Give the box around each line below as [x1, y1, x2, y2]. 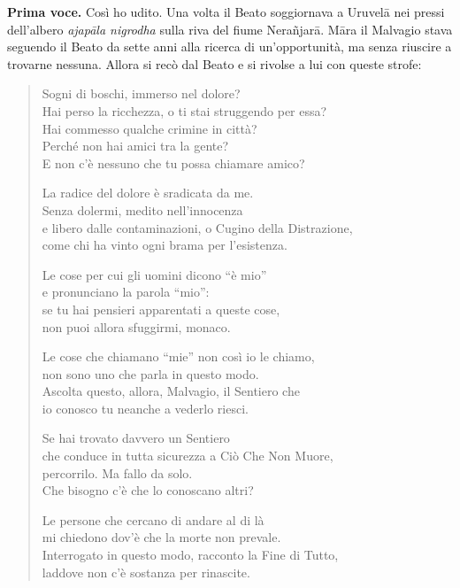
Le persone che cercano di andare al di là [42, 510, 264, 529]
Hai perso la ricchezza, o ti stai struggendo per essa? [42, 101, 327, 120]
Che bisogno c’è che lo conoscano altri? [42, 481, 254, 499]
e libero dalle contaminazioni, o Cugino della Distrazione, [42, 218, 353, 236]
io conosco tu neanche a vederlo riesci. [42, 398, 249, 417]
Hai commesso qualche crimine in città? [42, 119, 257, 137]
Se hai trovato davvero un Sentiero [42, 429, 230, 447]
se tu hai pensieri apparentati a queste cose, [42, 299, 280, 318]
